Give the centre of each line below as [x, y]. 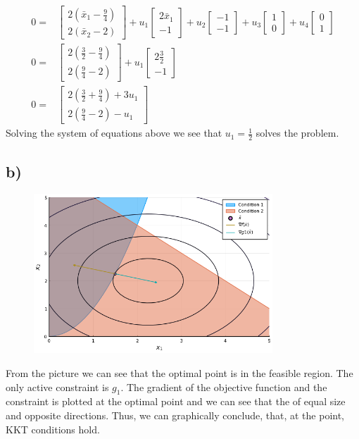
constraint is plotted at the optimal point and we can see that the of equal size [176, 401]
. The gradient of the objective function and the [224, 387]
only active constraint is [57, 387]
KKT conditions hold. [53, 429]
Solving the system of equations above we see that [114, 133]
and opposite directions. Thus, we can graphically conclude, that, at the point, [175, 415]
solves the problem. [297, 133]
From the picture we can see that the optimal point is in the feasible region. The [179, 373]
